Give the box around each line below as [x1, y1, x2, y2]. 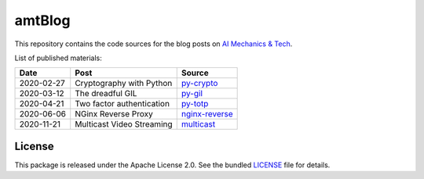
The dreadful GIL [75, 88, 137, 99]
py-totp [181, 98, 209, 109]
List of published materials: [14, 53, 102, 63]
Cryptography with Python [75, 78, 173, 89]
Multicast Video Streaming [75, 119, 173, 130]
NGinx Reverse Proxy [75, 109, 153, 120]
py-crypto [181, 78, 218, 89]
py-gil [181, 88, 203, 99]
